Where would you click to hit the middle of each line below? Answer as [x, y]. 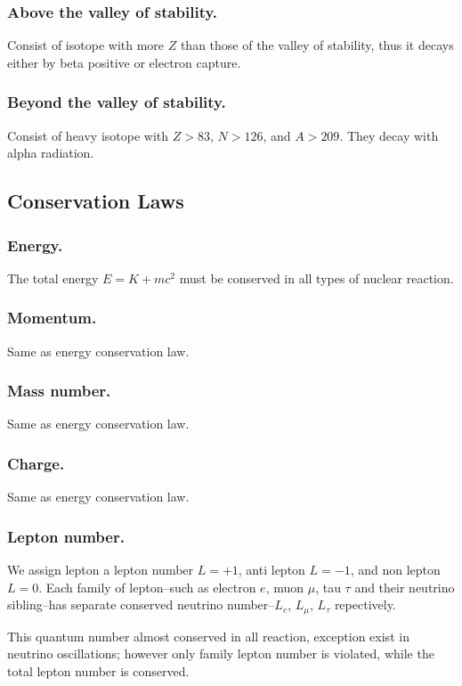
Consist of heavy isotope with [88, 135]
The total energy [53, 278]
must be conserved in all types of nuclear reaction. [316, 278]
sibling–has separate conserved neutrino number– [141, 604]
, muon [285, 587]
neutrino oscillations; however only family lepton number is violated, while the [221, 653]
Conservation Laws [96, 201]
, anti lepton [272, 570]
